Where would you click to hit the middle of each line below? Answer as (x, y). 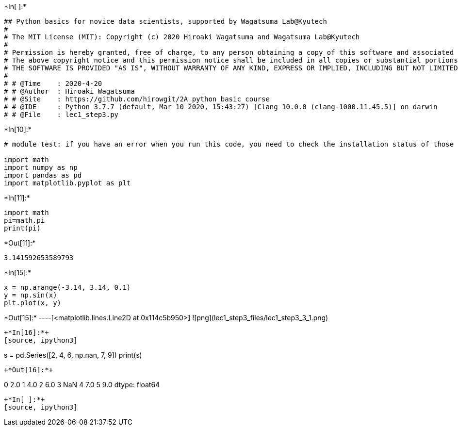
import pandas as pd (43, 175)
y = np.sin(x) (31, 295)
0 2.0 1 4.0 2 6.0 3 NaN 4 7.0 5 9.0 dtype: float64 (82, 385)
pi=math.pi (25, 220)
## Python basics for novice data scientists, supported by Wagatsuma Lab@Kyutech (165, 21)
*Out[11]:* (20, 243)
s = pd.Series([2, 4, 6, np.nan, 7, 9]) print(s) (73, 355)
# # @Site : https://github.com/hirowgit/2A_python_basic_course (137, 99)
